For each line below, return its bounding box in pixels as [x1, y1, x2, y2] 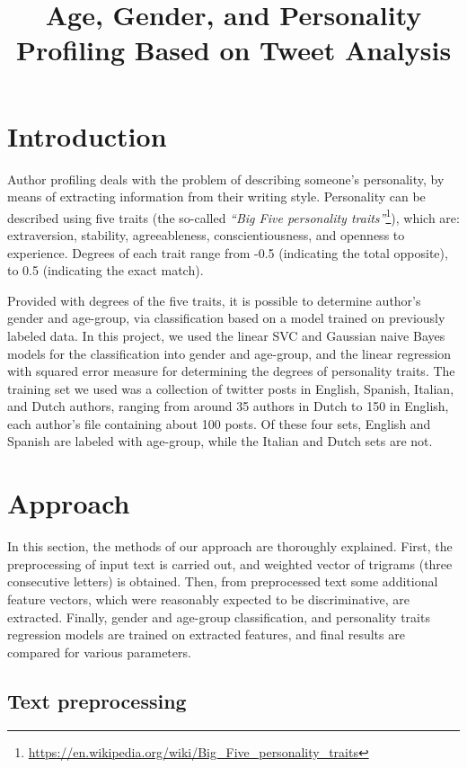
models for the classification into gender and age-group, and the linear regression [7, 344, 452, 362]
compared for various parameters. [7, 642, 191, 661]
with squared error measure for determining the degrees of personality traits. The [7, 362, 455, 380]
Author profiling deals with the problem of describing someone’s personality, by [7, 169, 445, 188]
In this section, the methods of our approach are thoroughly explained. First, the [7, 537, 453, 556]
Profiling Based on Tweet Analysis [15, 31, 452, 68]
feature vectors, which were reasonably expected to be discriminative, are [7, 589, 410, 608]
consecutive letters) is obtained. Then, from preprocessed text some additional [7, 572, 438, 591]
